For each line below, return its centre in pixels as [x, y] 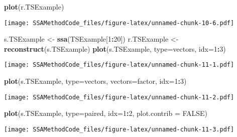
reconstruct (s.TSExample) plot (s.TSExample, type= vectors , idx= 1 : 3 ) [115, 48]
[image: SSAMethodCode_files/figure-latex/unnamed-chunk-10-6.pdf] [119, 23]
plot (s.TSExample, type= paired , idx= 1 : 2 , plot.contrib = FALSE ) [106, 113]
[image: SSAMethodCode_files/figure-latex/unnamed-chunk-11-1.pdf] [119, 65]
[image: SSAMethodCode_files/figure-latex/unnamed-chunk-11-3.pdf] [119, 129]
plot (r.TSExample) [34, 7]
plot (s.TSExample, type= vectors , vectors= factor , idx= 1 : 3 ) [95, 81]
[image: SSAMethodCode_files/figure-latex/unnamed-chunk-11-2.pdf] [119, 97]
